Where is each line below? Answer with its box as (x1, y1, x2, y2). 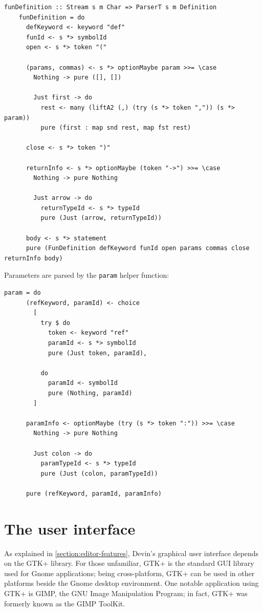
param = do (4, 289, 41, 297)
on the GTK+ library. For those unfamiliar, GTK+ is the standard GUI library (4, 558, 254, 568)
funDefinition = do (18, 13, 85, 21)
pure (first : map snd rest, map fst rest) (40, 124, 191, 132)
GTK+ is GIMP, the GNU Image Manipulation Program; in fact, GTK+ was (4, 588, 248, 599)
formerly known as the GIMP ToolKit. (4, 598, 125, 608)
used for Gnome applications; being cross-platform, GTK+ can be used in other (4, 567, 255, 578)
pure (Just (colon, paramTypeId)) (40, 470, 158, 477)
